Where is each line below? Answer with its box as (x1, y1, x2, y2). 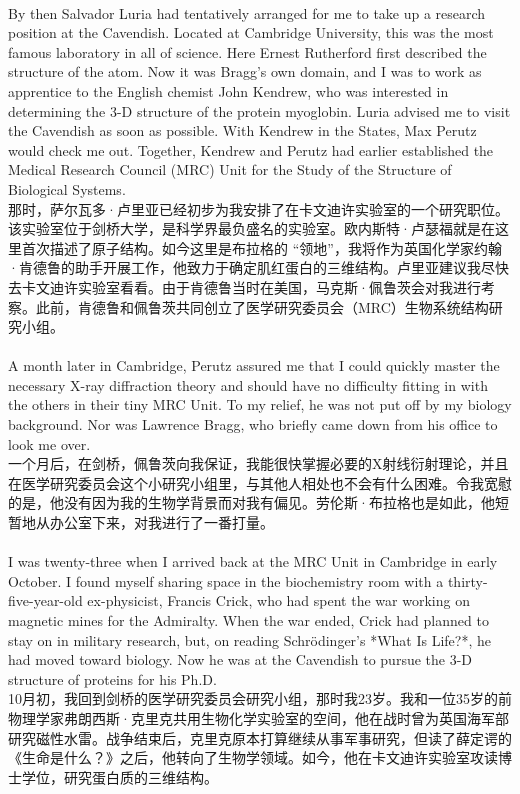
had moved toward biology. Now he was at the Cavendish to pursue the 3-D (8, 649, 473, 670)
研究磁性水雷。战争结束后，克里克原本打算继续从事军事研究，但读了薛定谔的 (8, 727, 512, 748)
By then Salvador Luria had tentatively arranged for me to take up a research (8, 2, 486, 23)
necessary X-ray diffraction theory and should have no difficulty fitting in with (8, 374, 488, 395)
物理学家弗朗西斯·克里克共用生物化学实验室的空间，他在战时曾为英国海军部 (8, 707, 509, 728)
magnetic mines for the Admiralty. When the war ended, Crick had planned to (8, 610, 489, 630)
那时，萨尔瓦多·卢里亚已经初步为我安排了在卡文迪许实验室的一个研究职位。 (8, 198, 509, 219)
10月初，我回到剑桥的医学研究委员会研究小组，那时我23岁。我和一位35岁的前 (8, 688, 512, 709)
